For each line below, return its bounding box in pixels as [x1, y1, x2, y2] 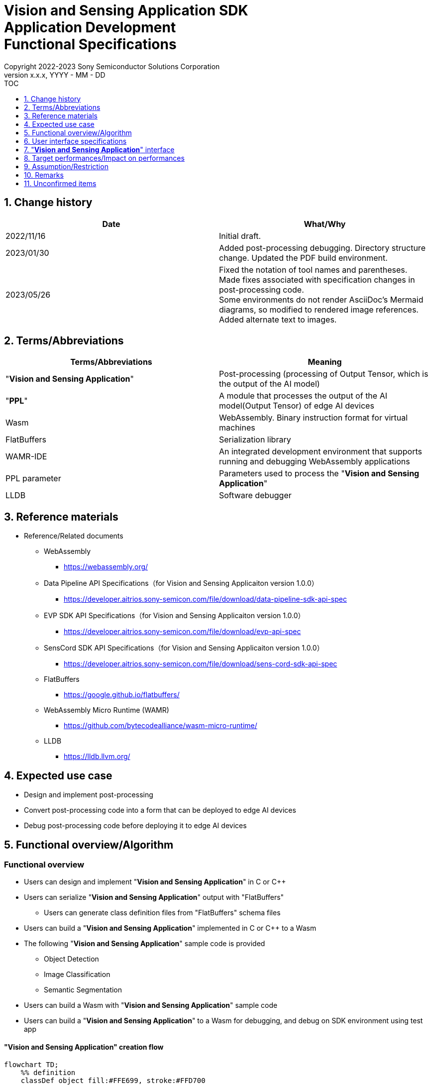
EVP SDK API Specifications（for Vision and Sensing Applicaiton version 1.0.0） [44, 611, 305, 620]
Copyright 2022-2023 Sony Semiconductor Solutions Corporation [4, 62, 220, 71]
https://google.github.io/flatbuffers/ [64, 690, 180, 699]
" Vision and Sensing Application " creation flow [4, 1042, 164, 1051]
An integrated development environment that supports [219, 446, 422, 457]
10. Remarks [24, 170, 64, 179]
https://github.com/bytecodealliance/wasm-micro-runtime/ [64, 721, 257, 730]
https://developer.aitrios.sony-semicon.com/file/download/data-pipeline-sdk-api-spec [64, 595, 347, 604]
